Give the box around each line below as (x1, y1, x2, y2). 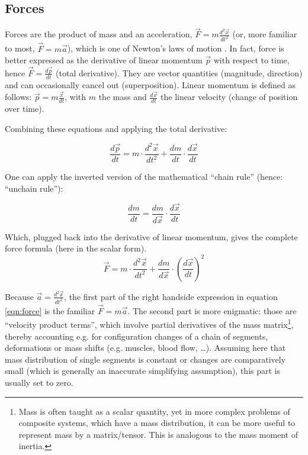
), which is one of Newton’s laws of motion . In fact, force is (67, 42, 284, 54)
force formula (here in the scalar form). (5, 242, 147, 254)
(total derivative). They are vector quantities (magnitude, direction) (56, 66, 303, 79)
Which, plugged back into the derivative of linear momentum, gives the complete (5, 230, 298, 243)
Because (5, 290, 34, 302)
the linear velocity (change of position (161, 91, 298, 103)
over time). (5, 102, 44, 115)
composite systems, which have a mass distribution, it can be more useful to (18, 417, 296, 429)
